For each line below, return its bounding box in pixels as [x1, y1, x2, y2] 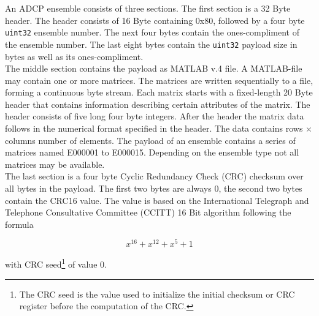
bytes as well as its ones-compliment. [5, 50, 144, 62]
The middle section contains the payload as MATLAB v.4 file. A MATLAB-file [5, 62, 302, 75]
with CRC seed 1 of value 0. [5, 256, 107, 271]
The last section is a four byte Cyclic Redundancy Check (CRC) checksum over [5, 170, 304, 182]
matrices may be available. [5, 157, 105, 170]
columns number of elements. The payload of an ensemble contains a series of [5, 134, 296, 146]
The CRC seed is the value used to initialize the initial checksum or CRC [19, 287, 295, 300]
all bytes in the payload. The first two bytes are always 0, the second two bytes [5, 182, 302, 195]
